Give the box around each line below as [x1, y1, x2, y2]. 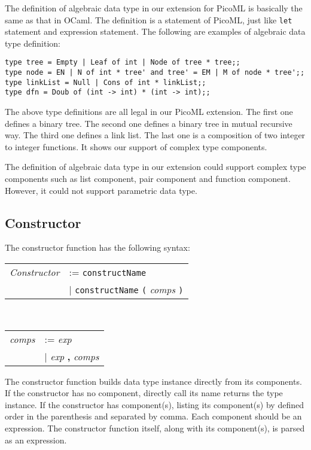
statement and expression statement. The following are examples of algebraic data [5, 25, 306, 38]
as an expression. [5, 433, 67, 446]
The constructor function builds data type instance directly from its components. [5, 375, 302, 387]
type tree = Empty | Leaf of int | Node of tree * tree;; [5, 58, 240, 67]
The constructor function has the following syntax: [5, 241, 190, 254]
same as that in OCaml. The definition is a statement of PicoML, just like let [5, 13, 292, 26]
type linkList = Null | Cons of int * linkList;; [5, 78, 206, 87]
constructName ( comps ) [75, 282, 184, 297]
